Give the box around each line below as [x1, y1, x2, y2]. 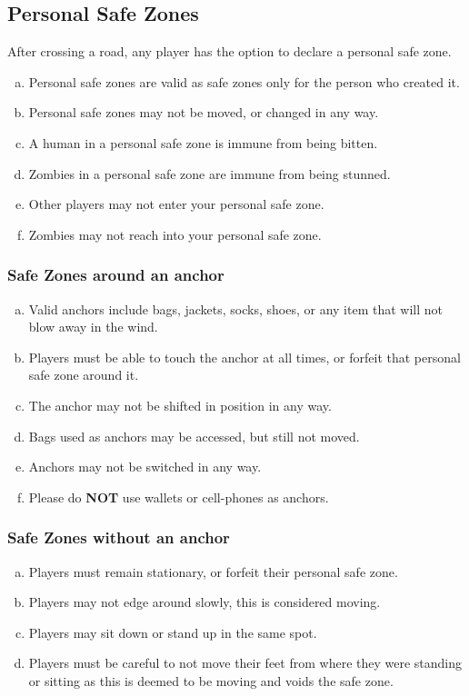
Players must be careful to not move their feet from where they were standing [28, 653, 463, 672]
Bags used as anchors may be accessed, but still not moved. [28, 426, 360, 445]
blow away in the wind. [28, 317, 158, 336]
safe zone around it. [28, 365, 139, 384]
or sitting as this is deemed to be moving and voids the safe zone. [28, 671, 394, 690]
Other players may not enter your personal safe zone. [28, 194, 324, 214]
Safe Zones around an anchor [7, 263, 225, 286]
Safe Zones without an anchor [7, 526, 230, 549]
